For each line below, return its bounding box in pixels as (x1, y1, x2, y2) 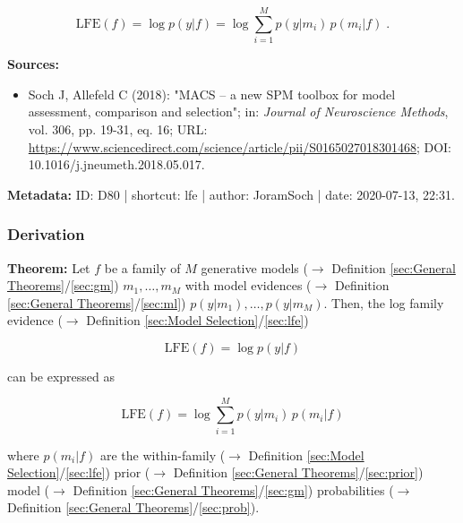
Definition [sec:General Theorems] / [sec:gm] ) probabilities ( (73, 480, 394, 499)
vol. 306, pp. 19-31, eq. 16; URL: (28, 119, 208, 138)
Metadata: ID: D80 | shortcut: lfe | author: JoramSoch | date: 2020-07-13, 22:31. (7, 184, 455, 203)
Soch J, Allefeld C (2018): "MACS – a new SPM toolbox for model (28, 84, 396, 103)
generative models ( (201, 258, 308, 277)
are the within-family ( (99, 445, 226, 464)
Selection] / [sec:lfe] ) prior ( (7, 463, 150, 482)
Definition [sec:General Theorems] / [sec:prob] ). (7, 498, 260, 517)
